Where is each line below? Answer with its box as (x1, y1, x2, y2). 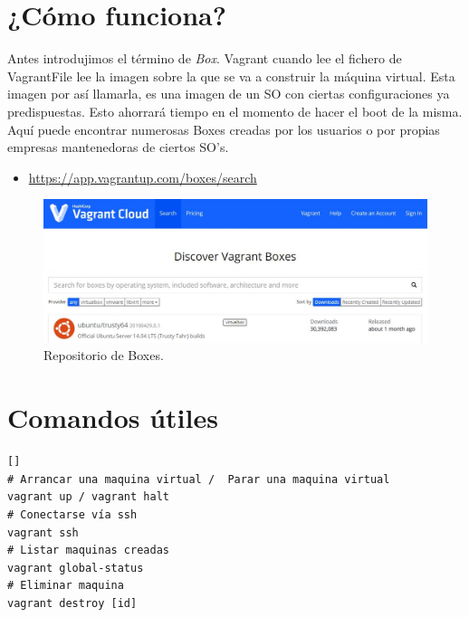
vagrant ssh (7, 526, 79, 539)
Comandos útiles (7, 399, 218, 436)
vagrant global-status (7, 561, 144, 574)
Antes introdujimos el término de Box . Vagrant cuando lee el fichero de (7, 49, 402, 68)
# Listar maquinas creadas (7, 544, 169, 557)
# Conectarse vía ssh (7, 508, 138, 521)
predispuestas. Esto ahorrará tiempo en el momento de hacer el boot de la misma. (7, 101, 463, 120)
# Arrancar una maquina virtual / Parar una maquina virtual (7, 472, 390, 486)
